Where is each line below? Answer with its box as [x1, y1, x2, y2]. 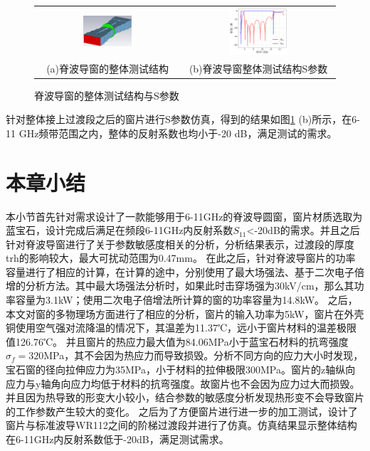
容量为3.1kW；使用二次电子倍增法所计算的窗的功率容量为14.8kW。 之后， [15, 292, 358, 307]
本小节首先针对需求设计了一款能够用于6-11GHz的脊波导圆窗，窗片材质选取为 [6, 208, 363, 223]
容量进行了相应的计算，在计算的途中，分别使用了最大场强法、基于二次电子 [6, 264, 354, 279]
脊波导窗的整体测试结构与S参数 [34, 87, 179, 102]
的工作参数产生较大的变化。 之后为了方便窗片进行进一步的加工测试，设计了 [6, 403, 358, 418]
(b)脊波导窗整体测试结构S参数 [189, 60, 328, 75]
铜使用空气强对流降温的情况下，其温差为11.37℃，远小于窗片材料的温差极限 [6, 320, 357, 335]
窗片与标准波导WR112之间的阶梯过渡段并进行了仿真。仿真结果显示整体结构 [6, 418, 357, 433]
